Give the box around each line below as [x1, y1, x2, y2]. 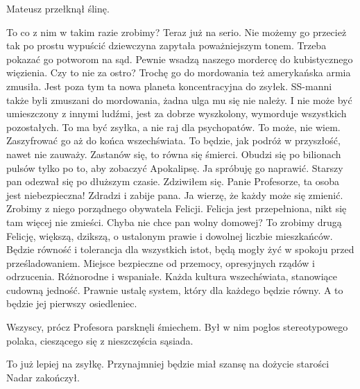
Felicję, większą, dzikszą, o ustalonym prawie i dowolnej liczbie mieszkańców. [6, 228, 333, 243]
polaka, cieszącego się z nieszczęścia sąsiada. [6, 333, 194, 347]
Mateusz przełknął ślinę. [6, 1, 110, 15]
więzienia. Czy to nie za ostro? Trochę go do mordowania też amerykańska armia [6, 65, 351, 80]
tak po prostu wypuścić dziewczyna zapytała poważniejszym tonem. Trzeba [6, 38, 327, 53]
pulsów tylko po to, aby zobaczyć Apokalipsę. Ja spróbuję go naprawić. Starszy [6, 160, 343, 175]
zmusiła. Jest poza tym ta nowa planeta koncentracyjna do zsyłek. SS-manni [6, 78, 332, 93]
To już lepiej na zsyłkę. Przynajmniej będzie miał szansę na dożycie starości [6, 356, 329, 371]
